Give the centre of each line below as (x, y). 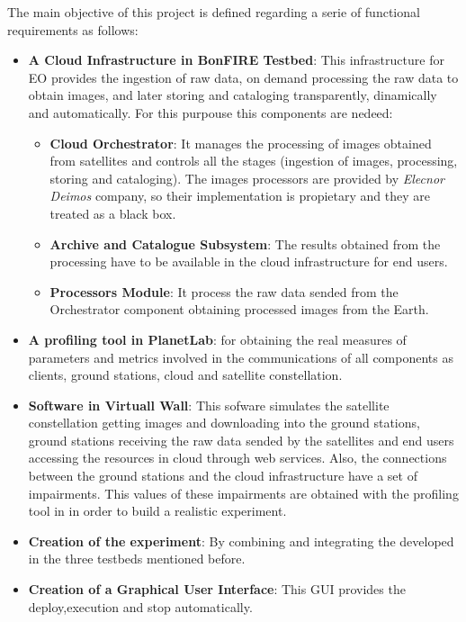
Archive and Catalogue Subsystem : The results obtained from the (245, 243)
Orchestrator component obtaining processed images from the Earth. (239, 309)
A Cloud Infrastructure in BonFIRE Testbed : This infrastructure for (236, 60)
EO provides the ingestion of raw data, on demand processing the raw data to (243, 77)
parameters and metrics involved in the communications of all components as (241, 357)
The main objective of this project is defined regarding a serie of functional (214, 12)
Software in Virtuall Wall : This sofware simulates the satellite (209, 405)
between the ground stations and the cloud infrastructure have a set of (223, 476)
